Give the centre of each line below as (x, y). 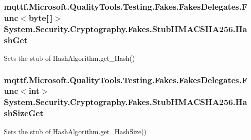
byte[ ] (40, 17)
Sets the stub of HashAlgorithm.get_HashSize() (75, 131)
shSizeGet (24, 113)
